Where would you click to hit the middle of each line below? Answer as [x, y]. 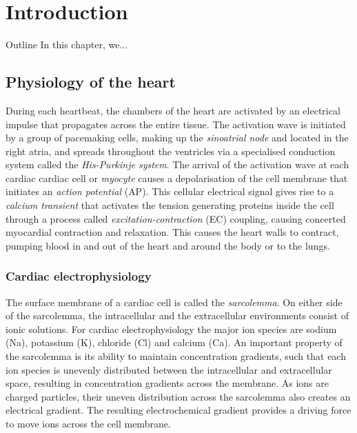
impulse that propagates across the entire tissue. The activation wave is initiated [176, 124]
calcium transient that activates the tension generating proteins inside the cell [170, 205]
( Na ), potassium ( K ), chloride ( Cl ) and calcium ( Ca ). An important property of [174, 342]
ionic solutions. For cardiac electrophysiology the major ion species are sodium [171, 329]
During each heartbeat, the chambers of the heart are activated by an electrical [173, 110]
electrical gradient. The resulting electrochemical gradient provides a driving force [178, 410]
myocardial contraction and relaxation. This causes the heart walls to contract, [172, 232]
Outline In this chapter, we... [67, 44]
